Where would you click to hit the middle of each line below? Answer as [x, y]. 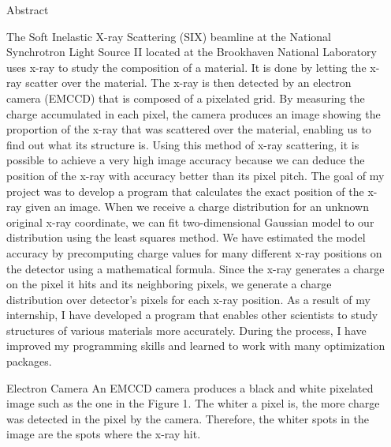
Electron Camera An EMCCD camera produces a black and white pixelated [190, 387]
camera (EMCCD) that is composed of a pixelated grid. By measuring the [186, 98]
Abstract [28, 9]
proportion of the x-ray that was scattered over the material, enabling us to [189, 129]
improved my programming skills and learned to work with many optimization [196, 346]
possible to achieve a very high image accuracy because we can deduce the [186, 160]
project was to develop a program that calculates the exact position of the [185, 191]
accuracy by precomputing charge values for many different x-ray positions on [194, 252]
